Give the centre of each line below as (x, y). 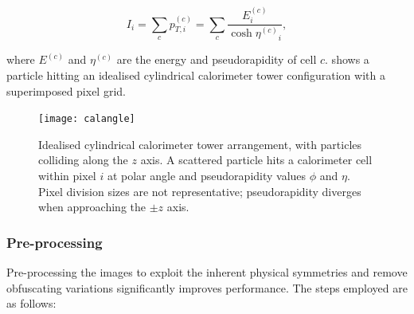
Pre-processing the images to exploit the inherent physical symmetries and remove (207, 272)
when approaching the (92, 207)
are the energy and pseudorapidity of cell (217, 59)
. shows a (347, 59)
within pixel (67, 176)
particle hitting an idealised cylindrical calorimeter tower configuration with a (196, 75)
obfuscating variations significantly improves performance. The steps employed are (207, 287)
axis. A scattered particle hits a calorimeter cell (256, 160)
